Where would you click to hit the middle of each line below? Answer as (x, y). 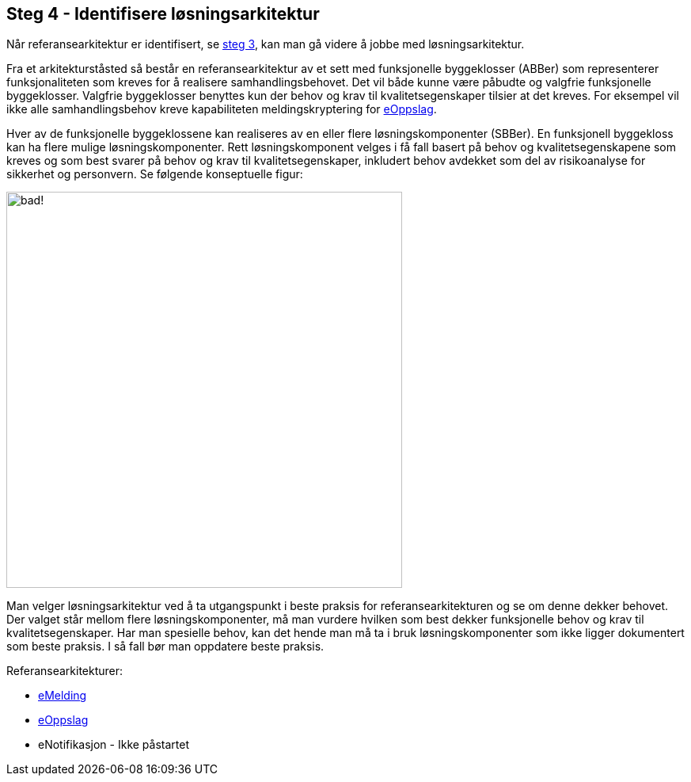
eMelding (63, 696)
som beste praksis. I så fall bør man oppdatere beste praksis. (165, 647)
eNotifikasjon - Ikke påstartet (114, 745)
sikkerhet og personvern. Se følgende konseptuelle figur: (155, 174)
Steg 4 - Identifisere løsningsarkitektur (163, 14)
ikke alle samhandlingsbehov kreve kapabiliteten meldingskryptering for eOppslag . (222, 109)
